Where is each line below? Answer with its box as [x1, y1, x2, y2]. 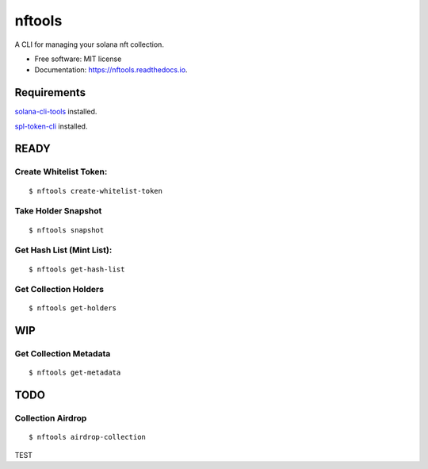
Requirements [14, 86, 86, 99]
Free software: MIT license [34, 54, 122, 63]
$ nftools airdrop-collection [29, 432, 147, 442]
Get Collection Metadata [14, 348, 111, 359]
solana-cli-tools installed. [14, 107, 97, 117]
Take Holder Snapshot [14, 206, 102, 217]
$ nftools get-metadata [29, 368, 121, 377]
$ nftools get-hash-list [29, 264, 125, 274]
